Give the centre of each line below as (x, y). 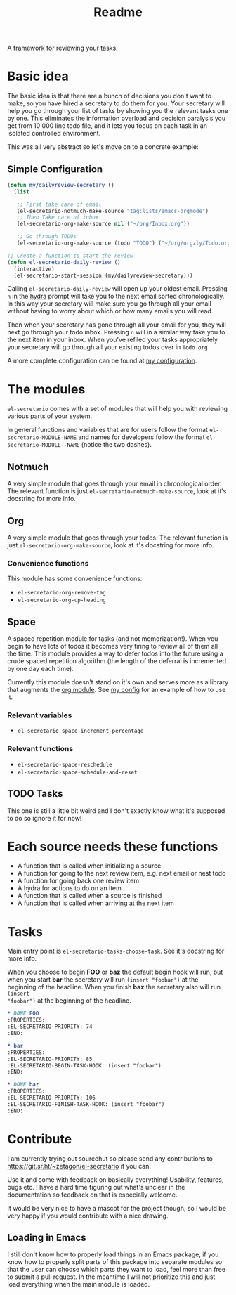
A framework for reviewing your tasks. (63, 48)
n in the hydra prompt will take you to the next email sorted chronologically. (116, 297)
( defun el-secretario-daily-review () (64, 262)
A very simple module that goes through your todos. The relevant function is (118, 538)
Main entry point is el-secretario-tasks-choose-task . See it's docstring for (116, 951)
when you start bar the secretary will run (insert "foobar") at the (103, 980)
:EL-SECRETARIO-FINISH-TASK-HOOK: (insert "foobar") (86, 1104)
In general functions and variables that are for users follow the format (108, 430)
